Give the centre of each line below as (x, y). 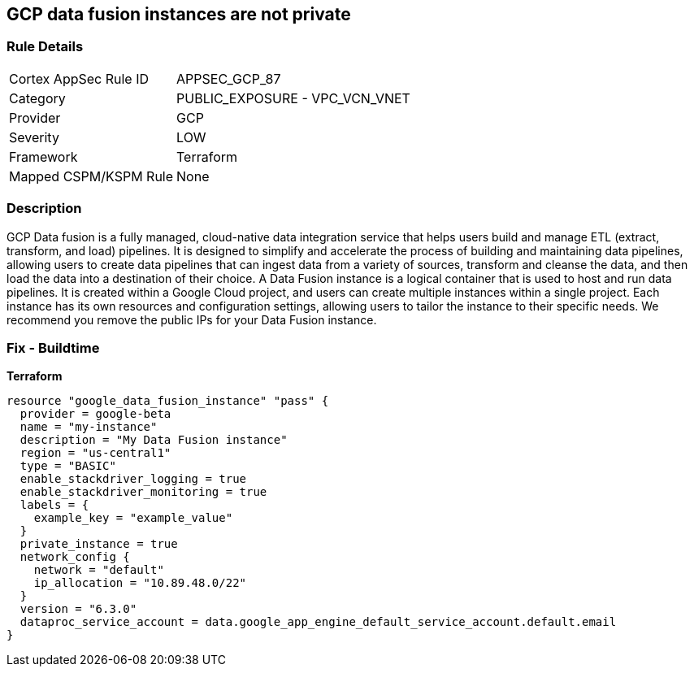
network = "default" (99, 570)
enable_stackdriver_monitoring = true (143, 492)
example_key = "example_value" (133, 518)
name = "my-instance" (89, 427)
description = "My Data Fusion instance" (154, 440)
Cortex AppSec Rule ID (79, 78)
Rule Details (45, 47)
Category (37, 98)
